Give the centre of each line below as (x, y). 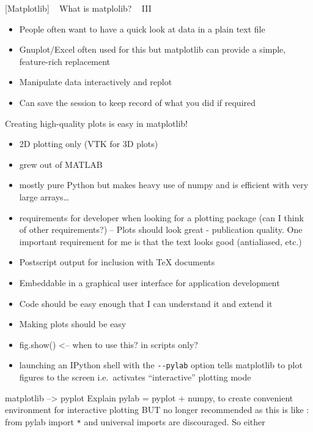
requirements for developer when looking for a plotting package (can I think (161, 217)
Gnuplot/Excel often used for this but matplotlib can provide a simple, (153, 49)
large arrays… (44, 196)
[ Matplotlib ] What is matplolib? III (78, 8)
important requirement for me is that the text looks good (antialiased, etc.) (160, 241)
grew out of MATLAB (61, 164)
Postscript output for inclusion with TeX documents (117, 262)
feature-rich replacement (65, 61)
